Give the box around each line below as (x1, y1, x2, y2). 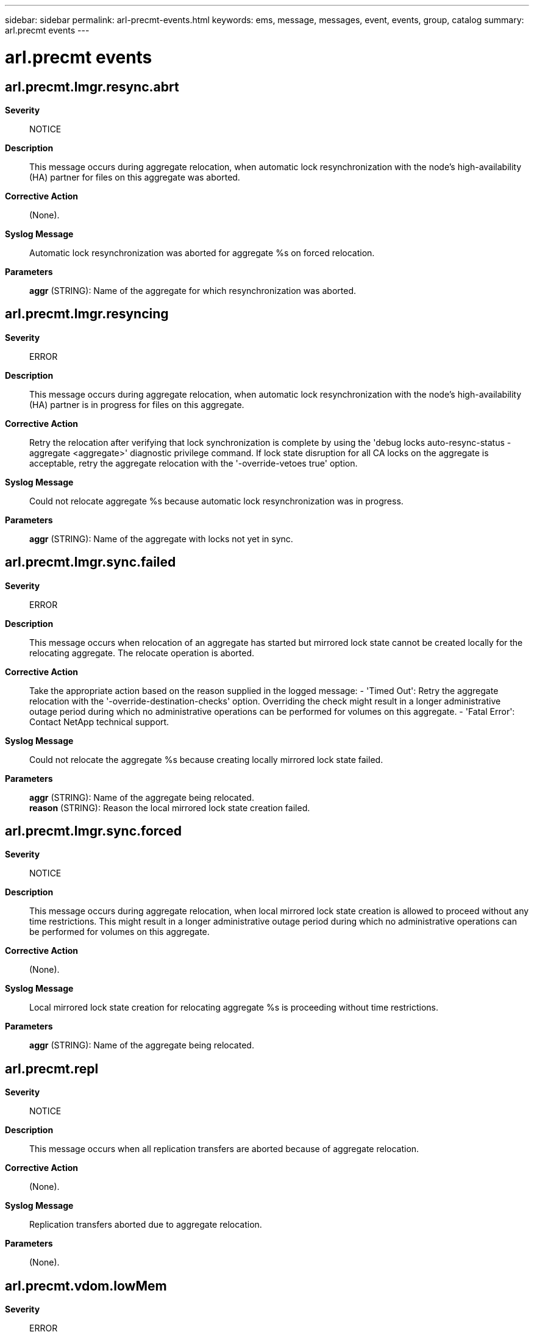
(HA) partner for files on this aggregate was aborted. (29, 171, 240, 182)
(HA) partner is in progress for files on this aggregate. (29, 399, 244, 410)
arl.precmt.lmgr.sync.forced (5, 823, 182, 839)
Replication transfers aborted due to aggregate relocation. (29, 1219, 262, 1230)
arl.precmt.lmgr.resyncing (5, 306, 169, 322)
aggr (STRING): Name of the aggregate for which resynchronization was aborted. (29, 285, 356, 296)
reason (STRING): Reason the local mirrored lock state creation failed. (29, 802, 310, 813)
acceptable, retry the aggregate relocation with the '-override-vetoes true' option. (29, 457, 358, 468)
